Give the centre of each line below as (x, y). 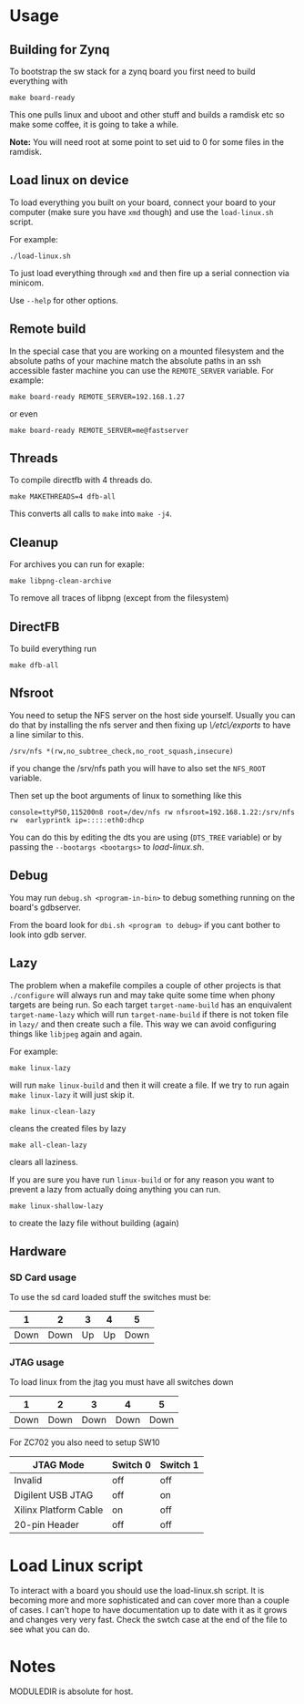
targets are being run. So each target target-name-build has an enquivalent (151, 1005)
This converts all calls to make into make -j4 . (91, 514)
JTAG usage (37, 1362)
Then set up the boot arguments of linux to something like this (126, 795)
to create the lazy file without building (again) (94, 1223)
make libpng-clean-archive (61, 581)
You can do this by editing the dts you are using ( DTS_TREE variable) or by (146, 837)
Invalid (28, 1481)
